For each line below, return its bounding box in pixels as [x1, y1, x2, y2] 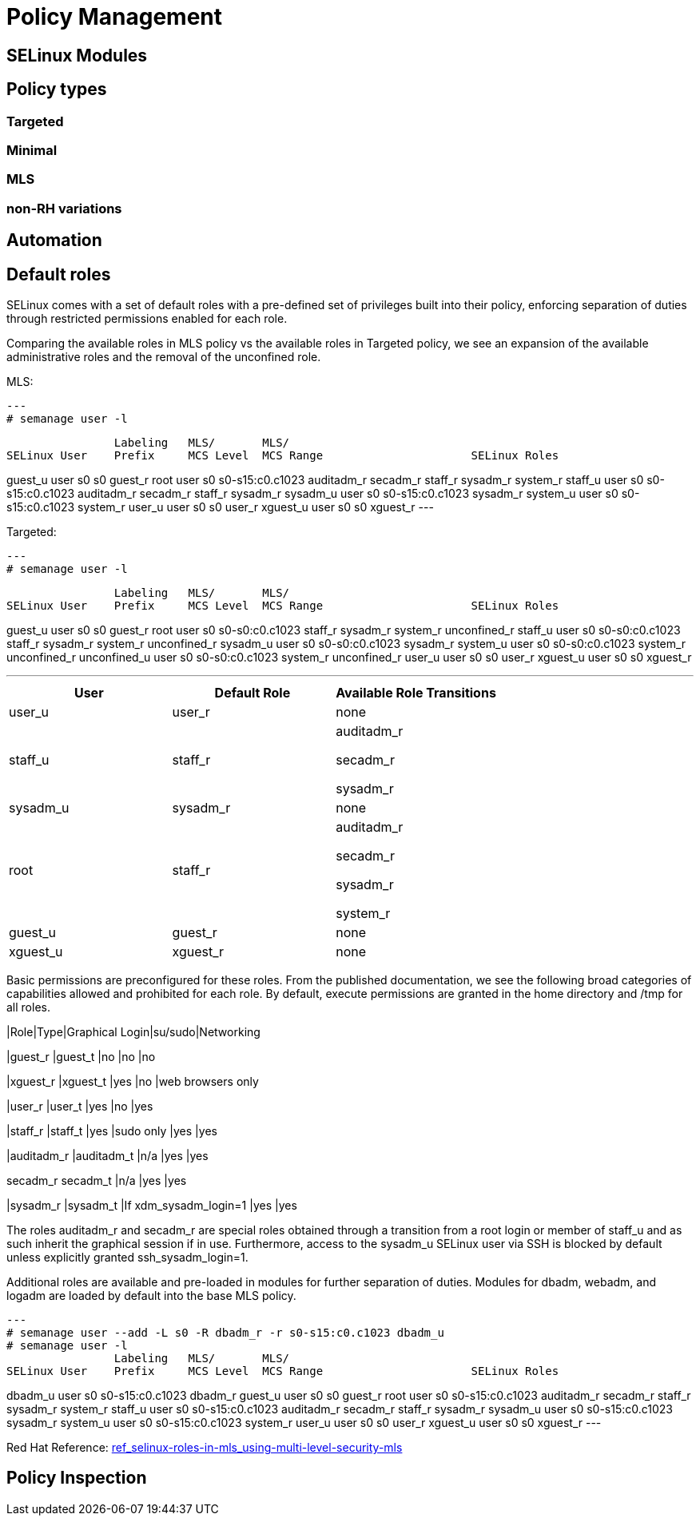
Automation [6, 230, 102, 251]
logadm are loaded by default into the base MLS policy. [6, 1288, 296, 1302]
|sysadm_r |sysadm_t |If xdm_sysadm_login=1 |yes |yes [6, 1198, 297, 1212]
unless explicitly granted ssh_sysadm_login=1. [6, 1250, 249, 1264]
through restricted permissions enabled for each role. [6, 311, 288, 325]
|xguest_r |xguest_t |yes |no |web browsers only [6, 1074, 259, 1088]
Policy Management [6, 3, 223, 30]
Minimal [6, 141, 58, 158]
